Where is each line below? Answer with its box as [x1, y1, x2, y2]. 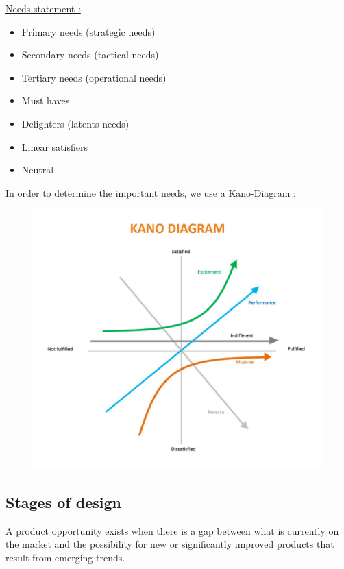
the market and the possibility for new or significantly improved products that [5, 537, 334, 551]
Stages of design [5, 491, 121, 512]
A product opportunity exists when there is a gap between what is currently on [5, 523, 339, 537]
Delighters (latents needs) [21, 116, 130, 130]
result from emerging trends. [5, 550, 125, 564]
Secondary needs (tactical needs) [21, 47, 159, 62]
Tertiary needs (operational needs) [21, 70, 167, 84]
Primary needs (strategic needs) [21, 24, 156, 38]
